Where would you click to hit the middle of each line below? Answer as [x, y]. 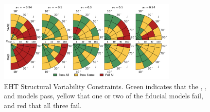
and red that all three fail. [43, 105]
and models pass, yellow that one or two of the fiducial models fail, [104, 96]
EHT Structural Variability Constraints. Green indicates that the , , [105, 86]
